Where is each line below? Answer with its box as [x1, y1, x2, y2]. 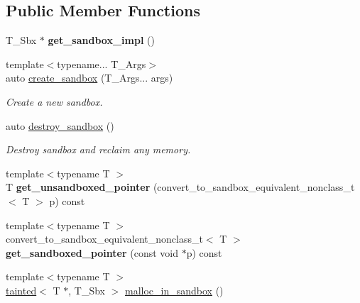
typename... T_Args [57, 56, 146, 71]
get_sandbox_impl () [48, 33, 155, 48]
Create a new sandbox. [6, 94, 103, 109]
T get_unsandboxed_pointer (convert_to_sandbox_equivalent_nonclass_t [6, 180, 355, 194]
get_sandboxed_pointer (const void [6, 245, 179, 260]
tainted [6, 282, 37, 297]
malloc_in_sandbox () [125, 282, 224, 297]
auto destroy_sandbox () [6, 118, 114, 133]
